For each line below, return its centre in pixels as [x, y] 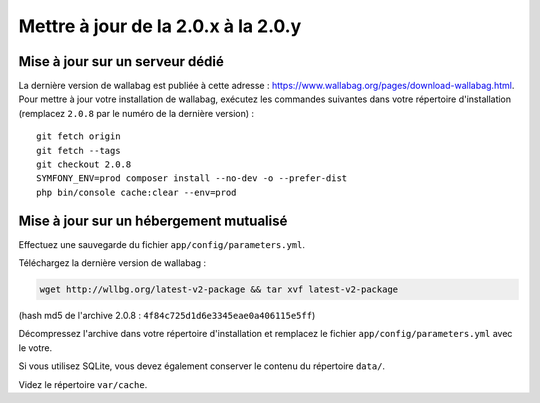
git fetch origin [78, 136]
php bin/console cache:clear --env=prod [136, 192]
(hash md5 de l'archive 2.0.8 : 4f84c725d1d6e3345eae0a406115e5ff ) [167, 316]
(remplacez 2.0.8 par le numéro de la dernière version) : [136, 113]
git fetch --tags [78, 150]
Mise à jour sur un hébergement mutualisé [153, 220]
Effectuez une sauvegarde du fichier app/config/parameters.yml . [161, 244]
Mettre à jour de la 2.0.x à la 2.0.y [160, 26]
